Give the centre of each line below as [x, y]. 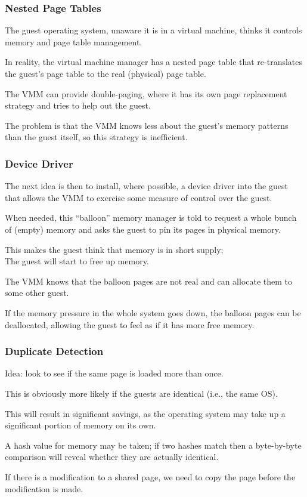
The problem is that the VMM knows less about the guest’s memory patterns [147, 125]
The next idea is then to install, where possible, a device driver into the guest [146, 186]
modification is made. [44, 488]
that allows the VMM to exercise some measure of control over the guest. [139, 197]
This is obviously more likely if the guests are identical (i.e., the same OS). [141, 393]
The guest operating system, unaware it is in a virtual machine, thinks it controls [153, 30]
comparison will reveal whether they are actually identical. [112, 457]
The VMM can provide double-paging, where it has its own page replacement [146, 93]
